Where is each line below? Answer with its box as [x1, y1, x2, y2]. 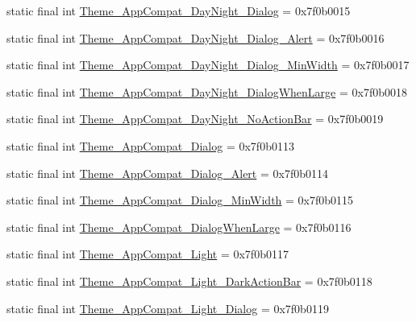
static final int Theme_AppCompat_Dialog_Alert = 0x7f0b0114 [6, 164, 328, 181]
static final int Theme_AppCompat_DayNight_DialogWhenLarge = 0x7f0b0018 [6, 83, 407, 100]
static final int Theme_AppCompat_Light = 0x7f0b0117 [6, 246, 289, 262]
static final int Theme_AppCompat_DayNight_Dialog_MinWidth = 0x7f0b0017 [6, 56, 410, 73]
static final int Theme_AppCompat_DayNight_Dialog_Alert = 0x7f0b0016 [6, 29, 385, 46]
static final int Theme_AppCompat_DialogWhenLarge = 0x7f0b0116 [6, 218, 352, 235]
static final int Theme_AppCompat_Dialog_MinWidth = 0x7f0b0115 [6, 192, 354, 208]
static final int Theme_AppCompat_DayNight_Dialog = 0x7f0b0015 [6, 2, 351, 19]
